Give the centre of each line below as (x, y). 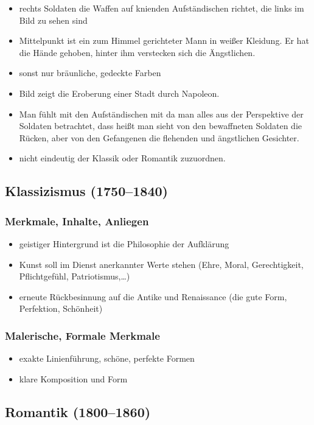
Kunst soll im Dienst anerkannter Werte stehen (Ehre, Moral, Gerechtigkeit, (161, 264)
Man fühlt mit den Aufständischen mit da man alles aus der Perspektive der (161, 114)
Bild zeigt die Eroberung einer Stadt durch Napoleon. (119, 93)
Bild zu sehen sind (53, 20)
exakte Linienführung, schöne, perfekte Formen (107, 358)
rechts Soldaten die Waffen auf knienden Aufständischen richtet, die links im (162, 8)
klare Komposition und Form (73, 378)
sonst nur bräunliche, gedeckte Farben (90, 73)
